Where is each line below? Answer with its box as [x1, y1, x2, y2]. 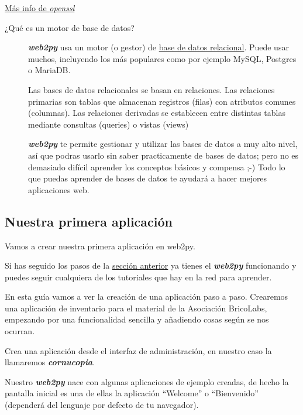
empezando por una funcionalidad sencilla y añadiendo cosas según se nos [5, 313, 269, 325]
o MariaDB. [28, 64, 71, 76]
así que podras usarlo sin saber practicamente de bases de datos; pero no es [28, 149, 299, 161]
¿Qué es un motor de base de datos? [5, 21, 135, 33]
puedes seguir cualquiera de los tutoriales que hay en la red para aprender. [5, 270, 272, 283]
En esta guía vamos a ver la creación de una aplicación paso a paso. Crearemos [5, 290, 288, 303]
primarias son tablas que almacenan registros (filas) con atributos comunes [28, 95, 296, 107]
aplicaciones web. [28, 183, 89, 196]
